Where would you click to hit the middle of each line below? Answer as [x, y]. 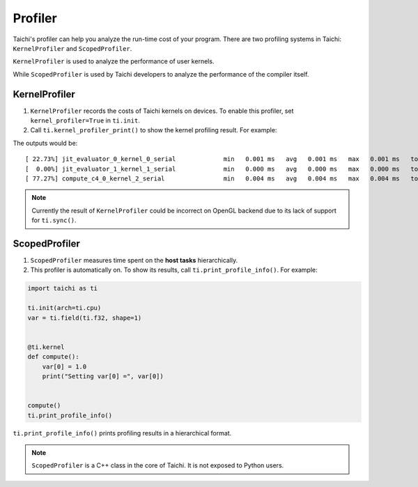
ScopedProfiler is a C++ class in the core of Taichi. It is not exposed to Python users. [158, 465]
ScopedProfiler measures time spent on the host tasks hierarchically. [134, 261]
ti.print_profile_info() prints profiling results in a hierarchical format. [122, 433]
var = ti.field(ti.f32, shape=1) [85, 318]
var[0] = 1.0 [64, 366]
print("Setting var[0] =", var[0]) [103, 376]
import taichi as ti [62, 288]
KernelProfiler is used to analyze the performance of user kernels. [114, 61]
